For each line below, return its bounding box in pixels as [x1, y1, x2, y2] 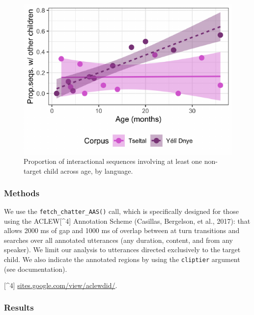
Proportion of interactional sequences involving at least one [24, 156, 202, 166]
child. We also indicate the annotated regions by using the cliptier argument [4, 254, 240, 264]
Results [4, 301, 34, 313]
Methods [4, 186, 40, 199]
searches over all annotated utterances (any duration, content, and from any [4, 235, 233, 245]
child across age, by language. [44, 166, 133, 176]
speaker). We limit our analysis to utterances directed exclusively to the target [4, 244, 241, 255]
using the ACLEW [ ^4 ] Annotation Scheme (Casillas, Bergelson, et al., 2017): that [4, 215, 251, 226]
